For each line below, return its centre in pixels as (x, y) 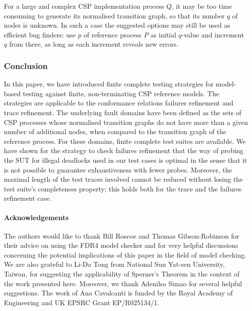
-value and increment (213, 34)
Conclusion (26, 65)
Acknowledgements (36, 217)
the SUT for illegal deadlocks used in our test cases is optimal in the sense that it (126, 160)
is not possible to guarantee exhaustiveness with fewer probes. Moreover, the (118, 169)
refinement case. (28, 198)
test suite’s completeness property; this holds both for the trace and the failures (123, 188)
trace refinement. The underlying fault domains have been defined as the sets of (123, 112)
